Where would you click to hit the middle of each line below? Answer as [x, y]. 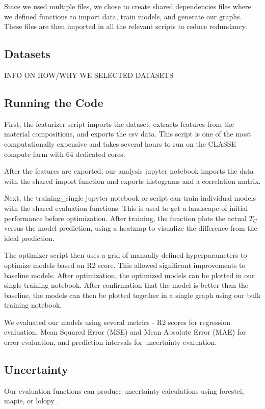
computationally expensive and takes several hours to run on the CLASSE [120, 143]
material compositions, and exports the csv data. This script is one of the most [128, 134]
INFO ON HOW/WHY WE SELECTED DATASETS [89, 75]
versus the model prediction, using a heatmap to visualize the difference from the [131, 228]
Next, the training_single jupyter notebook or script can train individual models [130, 198]
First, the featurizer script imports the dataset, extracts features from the [119, 124]
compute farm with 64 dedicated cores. [65, 154]
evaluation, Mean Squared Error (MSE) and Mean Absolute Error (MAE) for [125, 332]
